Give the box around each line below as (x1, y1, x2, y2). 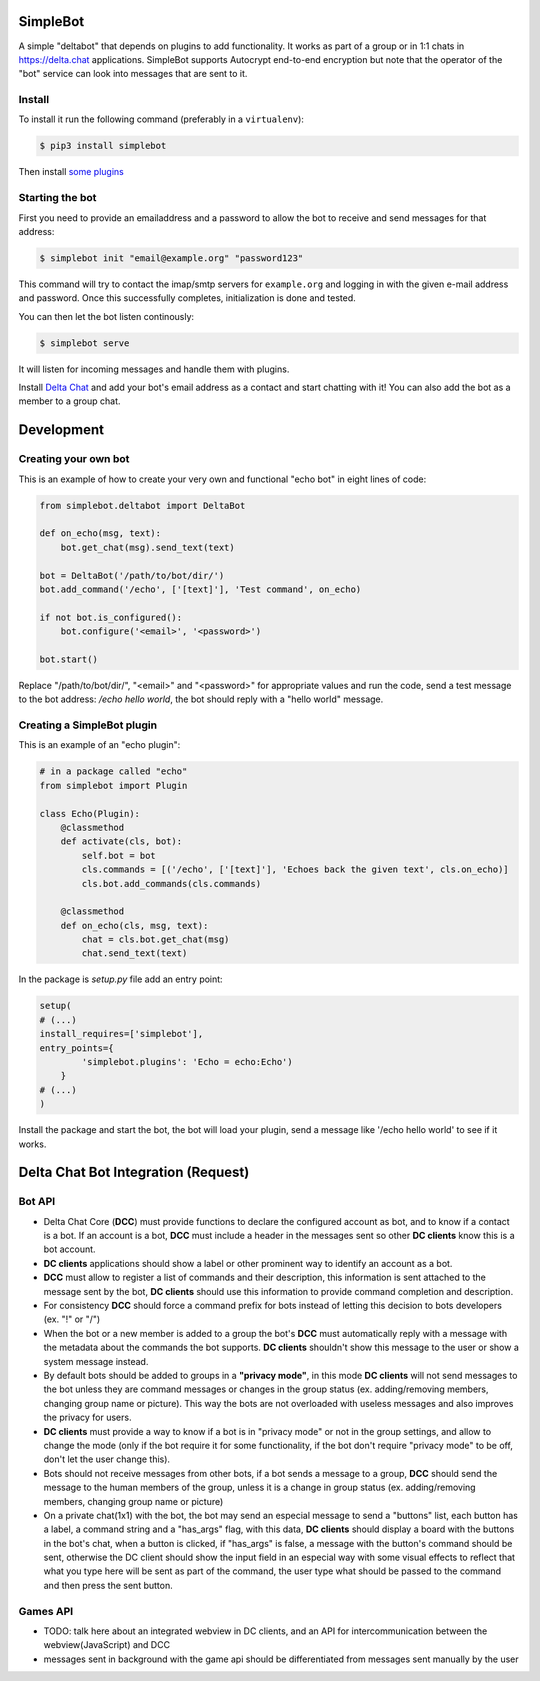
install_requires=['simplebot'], (39, 1028, 204, 1040)
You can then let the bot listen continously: (18, 310, 195, 322)
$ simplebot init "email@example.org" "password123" (39, 252, 304, 264)
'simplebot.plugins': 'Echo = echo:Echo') (81, 1056, 294, 1067)
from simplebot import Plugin (39, 780, 188, 791)
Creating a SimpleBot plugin (18, 718, 158, 732)
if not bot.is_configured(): (39, 611, 183, 623)
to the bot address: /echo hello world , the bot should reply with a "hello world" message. (18, 693, 384, 705)
